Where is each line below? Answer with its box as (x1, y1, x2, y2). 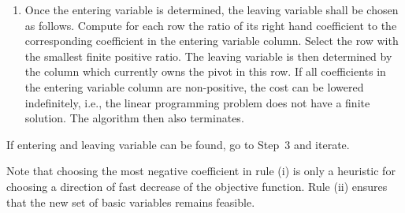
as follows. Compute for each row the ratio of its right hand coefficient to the (24, 17, 397, 33)
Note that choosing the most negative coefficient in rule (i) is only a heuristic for (6, 163, 396, 179)
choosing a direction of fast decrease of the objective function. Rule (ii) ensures (6, 177, 388, 194)
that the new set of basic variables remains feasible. (6, 193, 255, 210)
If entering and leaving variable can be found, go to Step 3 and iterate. (6, 136, 350, 152)
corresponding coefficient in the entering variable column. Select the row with (24, 32, 399, 49)
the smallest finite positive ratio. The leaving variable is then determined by (24, 47, 392, 64)
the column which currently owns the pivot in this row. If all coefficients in (24, 63, 386, 80)
